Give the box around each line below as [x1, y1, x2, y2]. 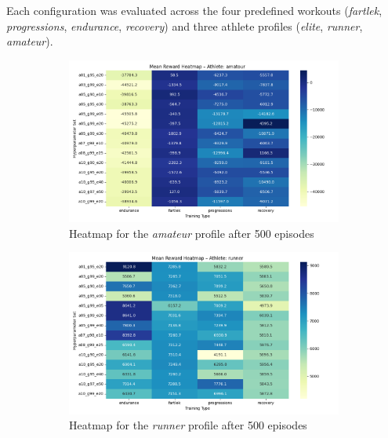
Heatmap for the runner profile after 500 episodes [69, 417, 307, 433]
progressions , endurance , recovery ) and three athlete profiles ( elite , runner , [6, 17, 363, 34]
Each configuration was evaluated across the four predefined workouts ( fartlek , [6, 2, 383, 18]
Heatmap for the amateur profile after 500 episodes [69, 224, 314, 241]
